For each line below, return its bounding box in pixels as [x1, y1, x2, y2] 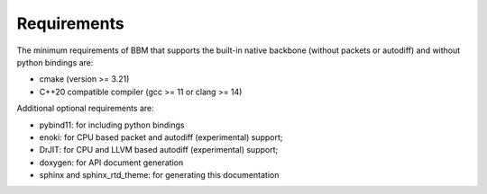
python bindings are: [16, 57, 94, 67]
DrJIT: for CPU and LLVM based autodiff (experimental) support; [39, 145, 279, 155]
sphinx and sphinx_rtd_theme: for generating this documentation [39, 170, 280, 181]
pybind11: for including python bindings [39, 119, 185, 130]
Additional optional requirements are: [16, 103, 155, 114]
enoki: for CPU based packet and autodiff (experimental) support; [39, 131, 283, 143]
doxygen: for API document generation [39, 157, 184, 168]
